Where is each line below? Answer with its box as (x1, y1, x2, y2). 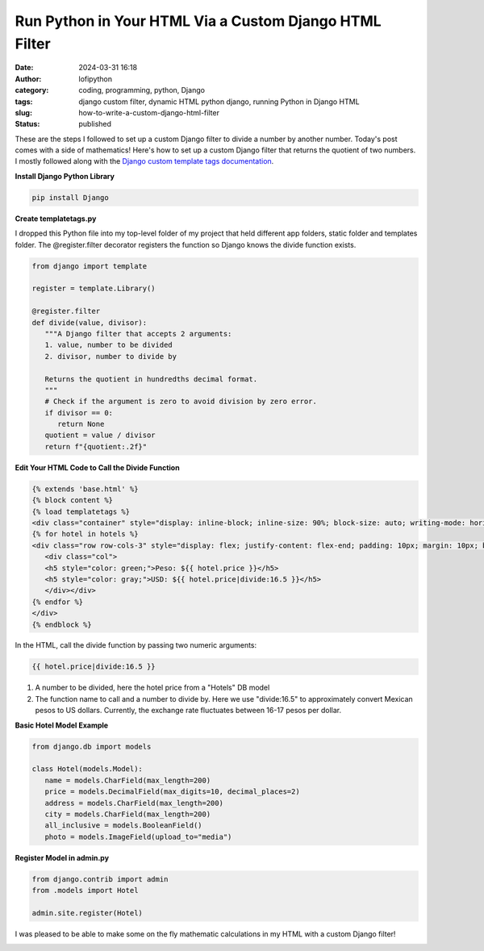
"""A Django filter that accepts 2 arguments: (44, 329, 232, 338)
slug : (15, 107, 32, 117)
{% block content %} (31, 496, 113, 505)
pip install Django (31, 193, 109, 202)
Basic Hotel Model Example (15, 720, 109, 730)
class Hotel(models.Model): (31, 765, 143, 774)
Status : (15, 119, 40, 129)
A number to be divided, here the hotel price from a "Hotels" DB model (35, 682, 270, 693)
